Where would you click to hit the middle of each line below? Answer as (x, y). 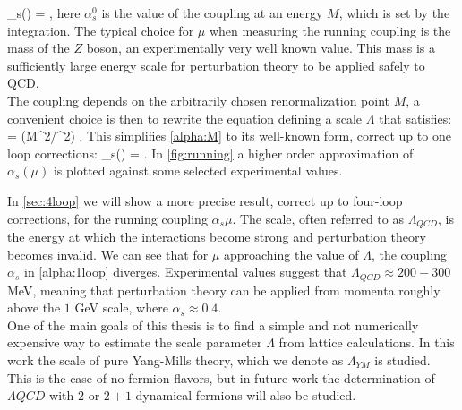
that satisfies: (415, 118)
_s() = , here (44, 13)
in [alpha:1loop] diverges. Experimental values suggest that (186, 272)
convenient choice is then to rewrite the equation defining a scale (185, 118)
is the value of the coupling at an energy (212, 13)
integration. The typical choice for (101, 30)
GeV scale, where (121, 307)
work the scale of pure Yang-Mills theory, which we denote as (175, 360)
